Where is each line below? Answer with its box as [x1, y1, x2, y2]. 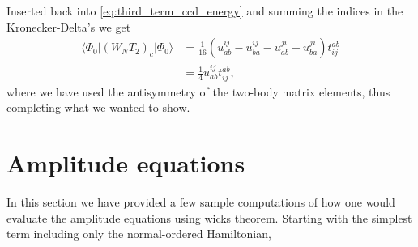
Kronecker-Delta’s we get [6, 18, 131, 35]
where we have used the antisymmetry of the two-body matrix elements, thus [6, 83, 390, 100]
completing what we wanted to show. [6, 99, 190, 116]
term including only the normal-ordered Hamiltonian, [6, 225, 271, 242]
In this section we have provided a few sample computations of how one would [6, 194, 395, 211]
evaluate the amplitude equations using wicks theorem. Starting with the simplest [6, 209, 412, 226]
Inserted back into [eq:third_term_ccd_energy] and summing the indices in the [6, 2, 403, 19]
